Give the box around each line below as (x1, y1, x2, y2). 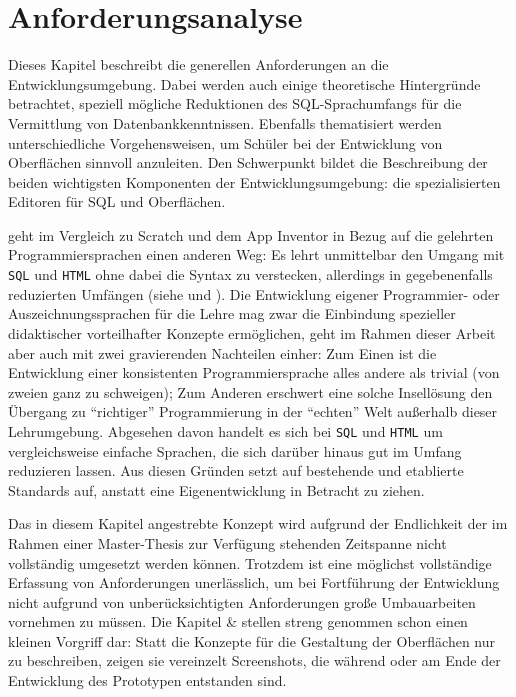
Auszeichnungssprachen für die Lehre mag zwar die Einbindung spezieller (8, 303, 456, 324)
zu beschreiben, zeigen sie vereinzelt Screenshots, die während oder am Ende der (8, 650, 501, 671)
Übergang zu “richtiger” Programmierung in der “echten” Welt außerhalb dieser (8, 401, 498, 422)
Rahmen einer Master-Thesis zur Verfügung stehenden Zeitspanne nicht (8, 532, 447, 553)
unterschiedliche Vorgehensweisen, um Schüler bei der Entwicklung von (8, 132, 443, 153)
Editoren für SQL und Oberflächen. (8, 191, 226, 212)
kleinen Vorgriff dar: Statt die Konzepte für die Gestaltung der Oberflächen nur (8, 630, 496, 651)
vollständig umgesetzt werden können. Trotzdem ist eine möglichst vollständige (8, 552, 492, 573)
